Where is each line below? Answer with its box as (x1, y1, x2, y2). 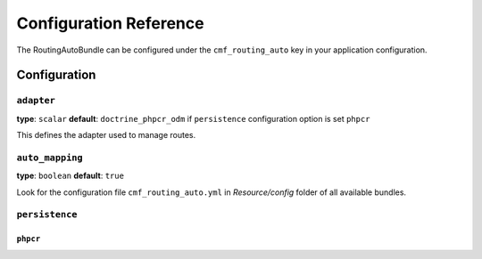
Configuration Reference (16, 13, 204, 33)
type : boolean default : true (16, 170, 125, 182)
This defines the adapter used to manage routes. (16, 130, 196, 141)
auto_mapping (16, 151, 84, 164)
